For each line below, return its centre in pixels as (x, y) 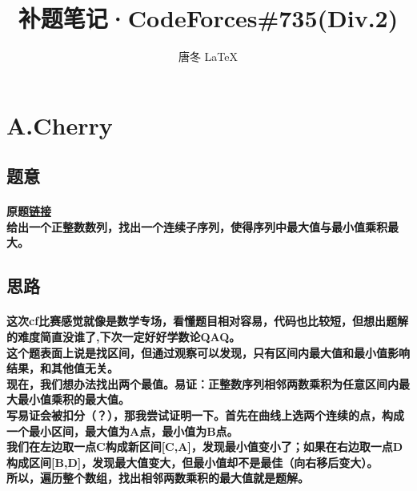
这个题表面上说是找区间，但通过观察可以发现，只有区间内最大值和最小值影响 (208, 352)
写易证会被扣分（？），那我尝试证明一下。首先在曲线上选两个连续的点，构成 (205, 415)
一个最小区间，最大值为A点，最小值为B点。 (122, 431)
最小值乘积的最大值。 (73, 399)
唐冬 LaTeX (208, 56)
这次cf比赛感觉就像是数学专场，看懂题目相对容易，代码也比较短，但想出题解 (208, 321)
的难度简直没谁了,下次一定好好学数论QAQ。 (124, 337)
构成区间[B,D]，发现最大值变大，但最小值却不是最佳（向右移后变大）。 (192, 462)
